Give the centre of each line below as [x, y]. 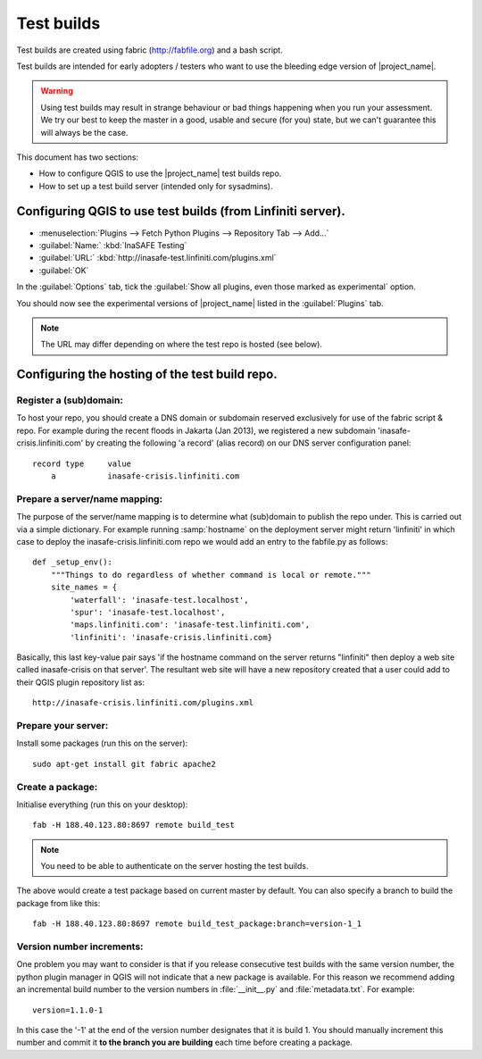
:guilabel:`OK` [64, 270]
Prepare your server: [62, 726]
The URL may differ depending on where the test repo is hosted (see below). [182, 345]
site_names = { [84, 588]
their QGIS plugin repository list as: [80, 682]
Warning [57, 91]
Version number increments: [80, 946]
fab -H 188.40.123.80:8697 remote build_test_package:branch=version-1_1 [197, 924]
